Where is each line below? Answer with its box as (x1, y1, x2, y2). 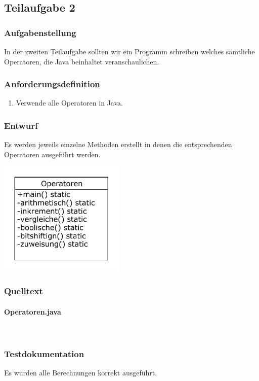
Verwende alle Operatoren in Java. (16, 97, 123, 108)
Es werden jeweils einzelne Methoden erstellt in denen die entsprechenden (4, 139, 232, 150)
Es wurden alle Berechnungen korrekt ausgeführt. (4, 367, 157, 377)
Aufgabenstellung (4, 26, 76, 39)
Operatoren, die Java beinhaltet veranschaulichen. (4, 56, 159, 66)
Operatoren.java (4, 306, 61, 317)
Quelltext (4, 285, 43, 297)
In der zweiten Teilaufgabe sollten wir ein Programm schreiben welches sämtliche (4, 46, 255, 56)
